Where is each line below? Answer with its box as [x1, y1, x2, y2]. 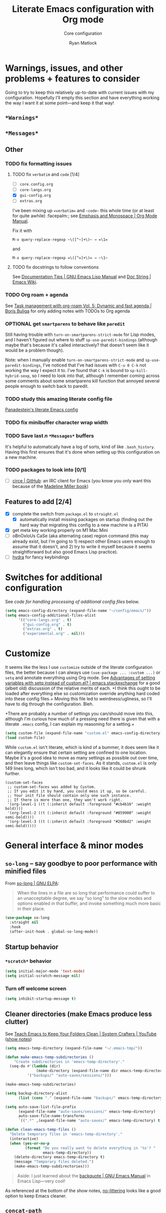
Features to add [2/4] [5, 498, 72, 506]
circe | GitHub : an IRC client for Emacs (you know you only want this [12, 477, 152, 483]
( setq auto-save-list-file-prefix [5, 1104, 77, 1109]
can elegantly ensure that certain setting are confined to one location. [5, 749, 147, 755]
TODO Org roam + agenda [5, 291, 68, 298]
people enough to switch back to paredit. [5, 383, 89, 389]
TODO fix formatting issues [5, 160, 72, 167]
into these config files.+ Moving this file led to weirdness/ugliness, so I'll [5, 696, 152, 702]
